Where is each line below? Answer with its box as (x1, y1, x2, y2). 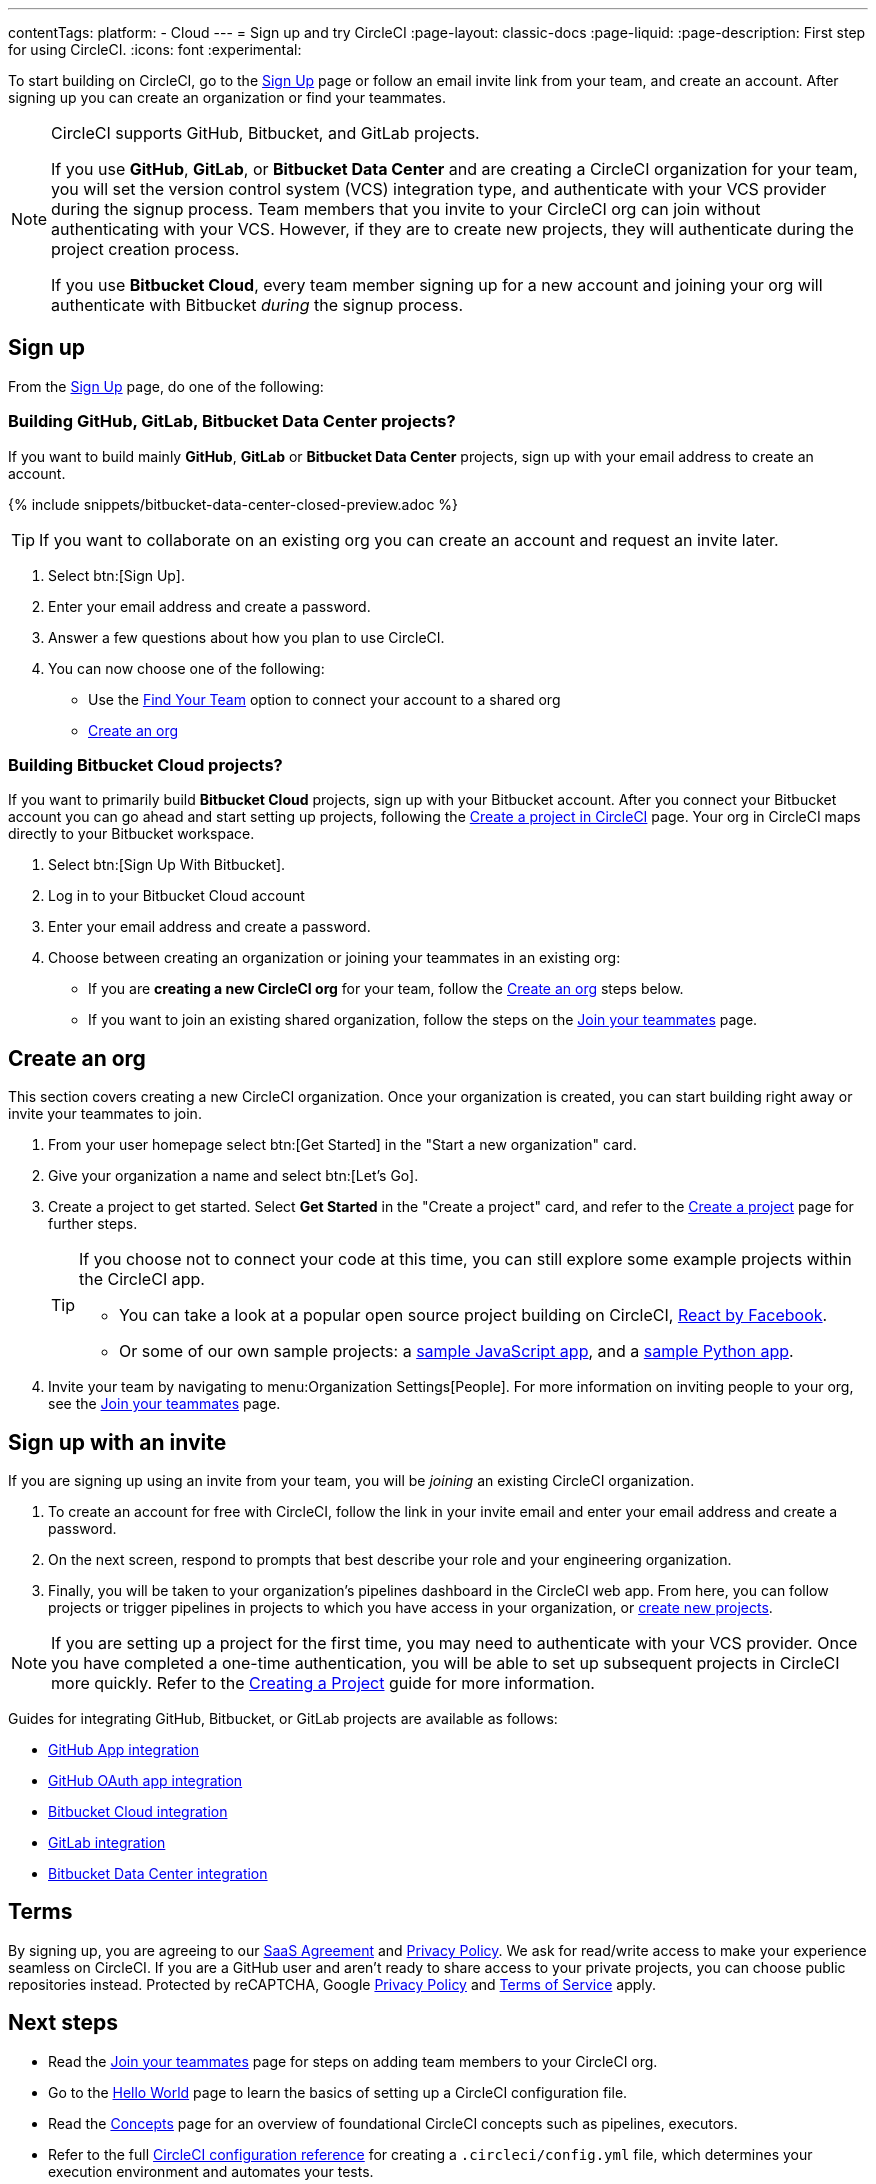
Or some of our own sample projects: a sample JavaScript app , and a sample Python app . (119, 1341, 794, 1362)
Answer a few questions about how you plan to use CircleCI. (48, 628, 445, 646)
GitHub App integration (48, 1741, 199, 1759)
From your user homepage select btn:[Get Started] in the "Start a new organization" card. (48, 1136, 637, 1154)
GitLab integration (48, 1834, 166, 1852)
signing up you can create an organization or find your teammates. (8, 89, 446, 106)
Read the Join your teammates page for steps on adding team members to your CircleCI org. (48, 2052, 658, 2070)
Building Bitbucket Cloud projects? (8, 754, 283, 775)
